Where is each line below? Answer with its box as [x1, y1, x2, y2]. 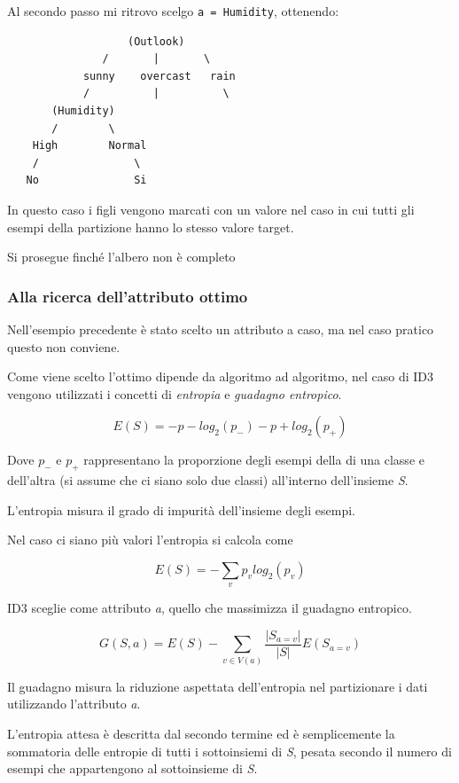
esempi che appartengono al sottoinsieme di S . [7, 759, 258, 778]
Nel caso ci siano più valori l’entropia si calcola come [7, 530, 293, 549]
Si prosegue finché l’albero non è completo [7, 247, 236, 266]
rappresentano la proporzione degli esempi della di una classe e [83, 450, 424, 469]
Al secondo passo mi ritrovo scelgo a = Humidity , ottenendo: [7, 2, 339, 20]
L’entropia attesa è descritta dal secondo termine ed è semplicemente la [7, 724, 395, 742]
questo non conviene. [7, 337, 121, 356]
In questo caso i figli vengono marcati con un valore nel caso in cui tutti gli [7, 200, 415, 218]
